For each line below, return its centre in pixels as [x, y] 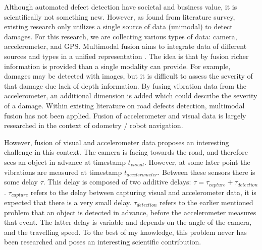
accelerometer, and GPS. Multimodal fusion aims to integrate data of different [125, 46]
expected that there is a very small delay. [68, 202]
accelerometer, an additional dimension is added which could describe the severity [131, 96]
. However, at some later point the [197, 162]
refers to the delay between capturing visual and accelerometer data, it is [143, 192]
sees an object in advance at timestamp [65, 162]
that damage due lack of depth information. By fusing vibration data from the [125, 85]
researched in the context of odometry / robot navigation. [94, 125]
